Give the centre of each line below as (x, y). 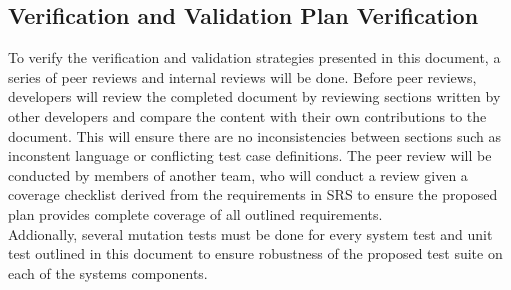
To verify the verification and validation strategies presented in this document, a (254, 57)
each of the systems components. (108, 272)
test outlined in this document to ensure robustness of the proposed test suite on (255, 253)
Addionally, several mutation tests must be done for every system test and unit (250, 233)
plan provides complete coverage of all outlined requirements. (195, 213)
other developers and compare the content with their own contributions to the (247, 115)
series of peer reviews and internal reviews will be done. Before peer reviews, (242, 76)
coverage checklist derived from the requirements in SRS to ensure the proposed (253, 194)
